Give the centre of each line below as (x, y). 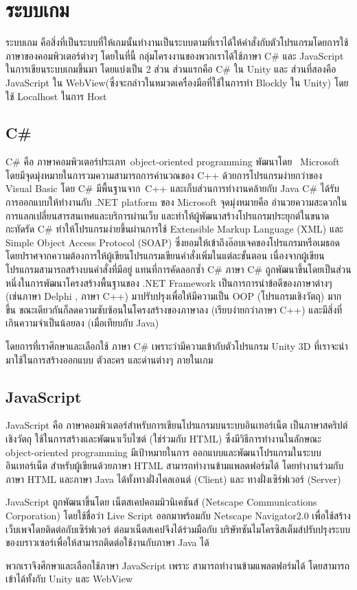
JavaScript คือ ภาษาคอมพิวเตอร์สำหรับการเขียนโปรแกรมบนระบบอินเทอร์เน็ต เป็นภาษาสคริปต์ (177, 425)
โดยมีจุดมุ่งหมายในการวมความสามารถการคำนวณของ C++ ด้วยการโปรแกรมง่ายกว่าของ (164, 175)
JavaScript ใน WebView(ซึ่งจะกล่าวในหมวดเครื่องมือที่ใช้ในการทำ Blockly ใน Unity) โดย (177, 82)
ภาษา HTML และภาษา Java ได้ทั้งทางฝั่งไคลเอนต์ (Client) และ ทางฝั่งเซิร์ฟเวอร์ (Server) (173, 479)
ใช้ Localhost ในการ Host (56, 96)
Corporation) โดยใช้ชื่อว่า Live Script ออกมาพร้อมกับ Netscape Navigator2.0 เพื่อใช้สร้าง (178, 515)
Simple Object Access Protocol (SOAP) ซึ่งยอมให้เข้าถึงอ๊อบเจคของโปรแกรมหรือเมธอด (173, 242)
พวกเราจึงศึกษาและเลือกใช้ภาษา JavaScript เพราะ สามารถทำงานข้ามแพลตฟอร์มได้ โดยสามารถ (178, 565)
